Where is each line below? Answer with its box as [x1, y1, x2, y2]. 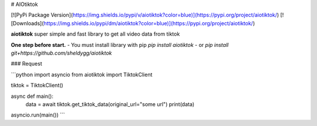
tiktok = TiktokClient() [11, 82, 64, 89]
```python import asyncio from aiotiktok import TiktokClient [11, 71, 153, 78]
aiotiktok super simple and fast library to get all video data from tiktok [11, 30, 180, 38]
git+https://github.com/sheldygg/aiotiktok [11, 49, 112, 56]
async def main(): [11, 93, 54, 100]
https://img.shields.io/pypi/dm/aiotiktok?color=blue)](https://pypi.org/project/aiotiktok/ [43, 19, 254, 26]
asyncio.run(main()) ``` [11, 111, 65, 118]
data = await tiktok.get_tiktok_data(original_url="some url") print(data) [25, 100, 195, 108]
